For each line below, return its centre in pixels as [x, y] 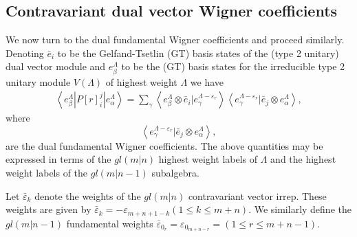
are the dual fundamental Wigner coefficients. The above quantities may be [164, 145]
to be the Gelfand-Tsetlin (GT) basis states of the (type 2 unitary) [198, 53]
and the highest [303, 159]
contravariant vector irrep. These [257, 195]
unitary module [38, 81]
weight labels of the [47, 172]
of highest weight [141, 81]
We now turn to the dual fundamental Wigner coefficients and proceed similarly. [175, 39]
